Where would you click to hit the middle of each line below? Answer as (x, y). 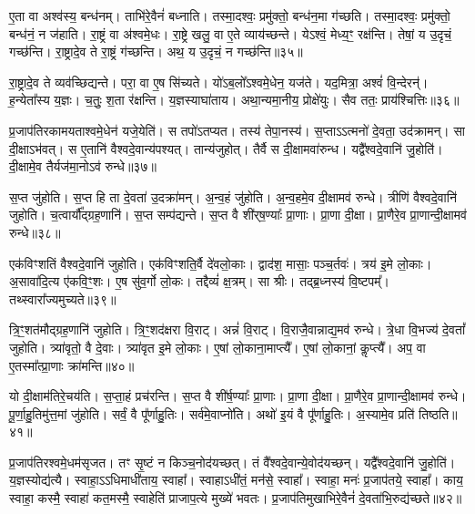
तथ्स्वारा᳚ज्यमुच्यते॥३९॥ (63, 298)
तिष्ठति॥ (438, 413)
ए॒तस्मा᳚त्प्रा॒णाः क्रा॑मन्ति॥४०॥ (72, 365)
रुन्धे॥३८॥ (35, 232)
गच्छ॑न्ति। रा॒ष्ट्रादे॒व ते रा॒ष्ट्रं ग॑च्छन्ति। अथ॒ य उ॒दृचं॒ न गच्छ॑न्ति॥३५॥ (156, 51)
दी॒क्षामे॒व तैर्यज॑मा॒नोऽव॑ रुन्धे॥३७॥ (83, 166)
